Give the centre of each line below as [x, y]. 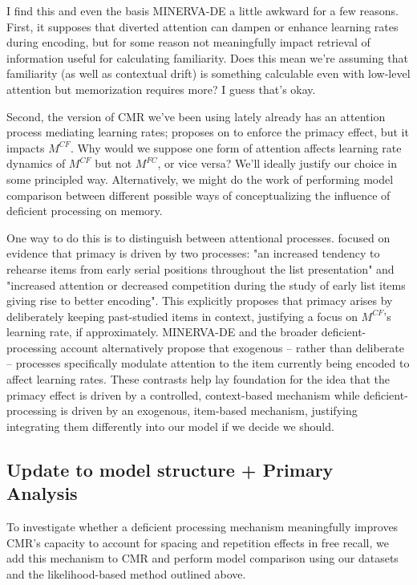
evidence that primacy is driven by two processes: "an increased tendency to [193, 253]
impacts [26, 147]
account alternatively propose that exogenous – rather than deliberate [233, 347]
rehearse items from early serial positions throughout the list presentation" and [200, 268]
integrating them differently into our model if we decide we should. [170, 426]
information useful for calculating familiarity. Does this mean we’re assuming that [207, 57]
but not [113, 163]
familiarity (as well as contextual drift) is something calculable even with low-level [208, 73]
